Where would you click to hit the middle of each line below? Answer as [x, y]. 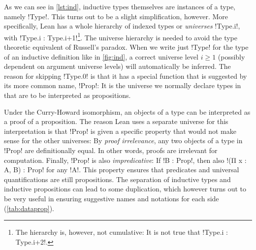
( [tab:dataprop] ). [29, 208]
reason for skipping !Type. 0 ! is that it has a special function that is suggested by [126, 76]
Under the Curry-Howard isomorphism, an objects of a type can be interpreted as [127, 111]
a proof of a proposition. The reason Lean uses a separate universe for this [116, 121]
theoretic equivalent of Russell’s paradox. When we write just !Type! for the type [126, 47]
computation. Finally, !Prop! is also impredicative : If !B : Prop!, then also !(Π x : [125, 160]
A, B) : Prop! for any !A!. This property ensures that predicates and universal [122, 170]
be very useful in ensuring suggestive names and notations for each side [112, 198]
